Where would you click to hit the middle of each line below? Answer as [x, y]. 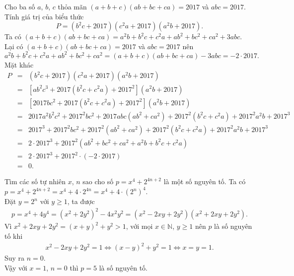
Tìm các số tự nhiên [35, 181]
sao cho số [98, 181]
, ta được [81, 201]
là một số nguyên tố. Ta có [205, 181]
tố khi [14, 236]
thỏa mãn [72, 6]
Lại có [14, 46]
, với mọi [139, 226]
